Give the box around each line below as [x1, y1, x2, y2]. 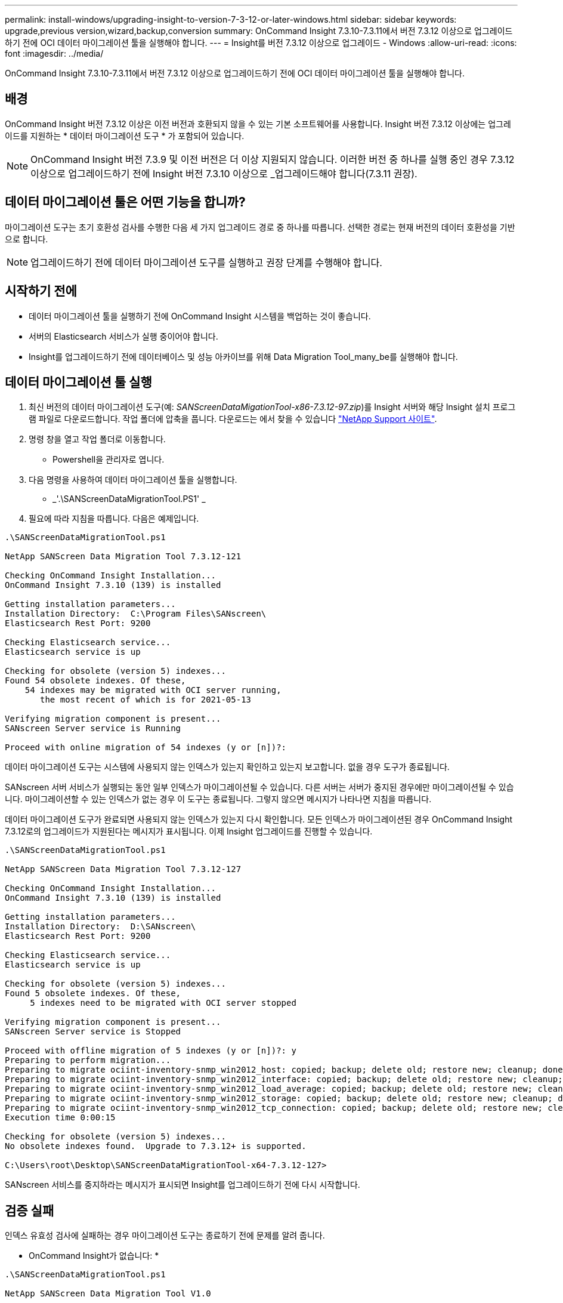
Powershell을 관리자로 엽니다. [52, 454, 165, 465]
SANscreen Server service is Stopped [5, 1027, 181, 1037]
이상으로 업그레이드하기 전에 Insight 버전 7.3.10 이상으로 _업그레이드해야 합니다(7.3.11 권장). [30, 167, 417, 180]
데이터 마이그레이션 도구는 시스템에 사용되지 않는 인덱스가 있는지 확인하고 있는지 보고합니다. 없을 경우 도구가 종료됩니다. [5, 762, 450, 772]
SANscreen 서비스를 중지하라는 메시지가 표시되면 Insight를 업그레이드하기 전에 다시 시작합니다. [5, 1179, 360, 1190]
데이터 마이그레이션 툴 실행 [5, 374, 152, 390]
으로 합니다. [5, 233, 48, 244]
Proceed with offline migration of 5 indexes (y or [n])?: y [5, 1046, 296, 1056]
